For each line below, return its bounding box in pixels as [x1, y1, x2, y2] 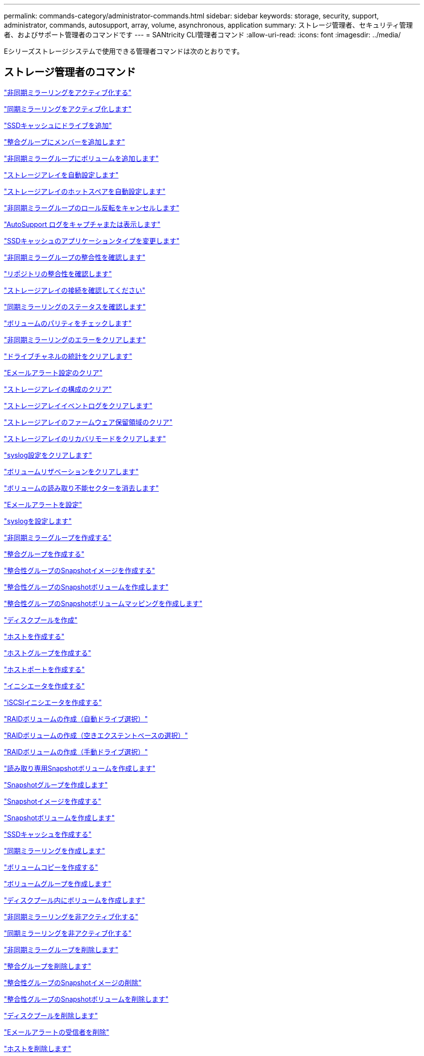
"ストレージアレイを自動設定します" [4, 170, 119, 179]
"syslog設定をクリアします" [4, 450, 92, 459]
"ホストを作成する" [4, 632, 65, 640]
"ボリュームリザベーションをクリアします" [4, 467, 139, 476]
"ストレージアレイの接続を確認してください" [4, 286, 145, 294]
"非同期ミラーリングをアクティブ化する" [4, 88, 132, 96]
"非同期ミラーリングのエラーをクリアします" [4, 335, 146, 344]
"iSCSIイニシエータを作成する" [4, 698, 102, 706]
